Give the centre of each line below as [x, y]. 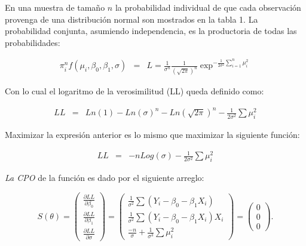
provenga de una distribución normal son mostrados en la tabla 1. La [131, 19]
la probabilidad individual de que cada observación [208, 7]
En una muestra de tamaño [55, 7]
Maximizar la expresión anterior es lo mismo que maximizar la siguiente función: [152, 135]
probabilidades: [33, 42]
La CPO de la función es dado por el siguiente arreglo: [105, 178]
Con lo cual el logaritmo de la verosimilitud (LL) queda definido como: [134, 91]
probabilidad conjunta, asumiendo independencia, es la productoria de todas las [151, 31]
